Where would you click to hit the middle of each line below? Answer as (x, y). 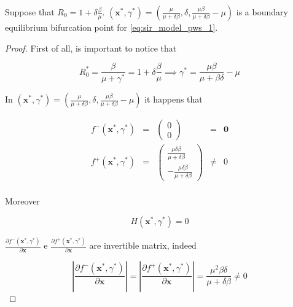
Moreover (22, 200)
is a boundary (262, 12)
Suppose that (30, 12)
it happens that (174, 99)
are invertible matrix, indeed (143, 245)
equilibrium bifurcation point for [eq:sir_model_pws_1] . (111, 27)
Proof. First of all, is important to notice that (91, 48)
